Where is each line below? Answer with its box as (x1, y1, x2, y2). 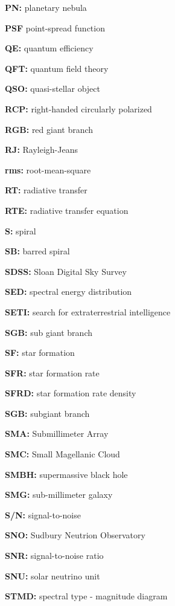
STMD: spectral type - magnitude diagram (5, 590, 168, 602)
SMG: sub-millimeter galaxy (5, 488, 113, 501)
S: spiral (5, 224, 36, 237)
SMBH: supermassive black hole (5, 468, 128, 480)
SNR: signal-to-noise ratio (5, 549, 104, 562)
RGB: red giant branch (5, 123, 94, 135)
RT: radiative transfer (5, 184, 87, 196)
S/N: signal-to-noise (5, 508, 81, 521)
